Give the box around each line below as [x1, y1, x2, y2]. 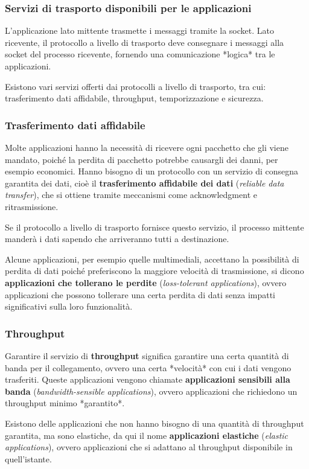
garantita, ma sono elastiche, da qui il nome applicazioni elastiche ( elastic [5, 429, 288, 441]
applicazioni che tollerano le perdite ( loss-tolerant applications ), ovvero [5, 276, 287, 289]
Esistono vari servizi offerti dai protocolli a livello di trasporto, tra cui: [5, 80, 266, 92]
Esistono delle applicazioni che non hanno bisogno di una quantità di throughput [5, 416, 304, 429]
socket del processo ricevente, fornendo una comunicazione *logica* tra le [5, 48, 275, 60]
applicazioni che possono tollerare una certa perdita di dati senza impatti [5, 288, 276, 301]
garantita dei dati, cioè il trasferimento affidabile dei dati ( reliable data [5, 176, 284, 189]
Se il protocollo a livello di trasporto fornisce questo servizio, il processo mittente [5, 220, 304, 233]
